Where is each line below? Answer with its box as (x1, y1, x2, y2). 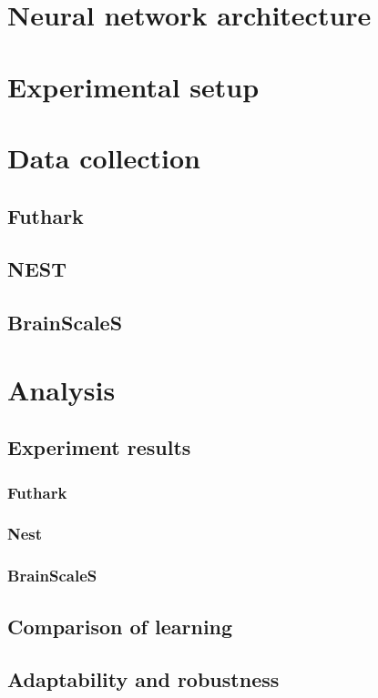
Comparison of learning (7, 612, 233, 640)
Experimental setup (7, 67, 260, 105)
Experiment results (7, 433, 191, 461)
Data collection (7, 138, 201, 176)
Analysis (7, 370, 116, 408)
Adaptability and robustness (7, 665, 280, 693)
